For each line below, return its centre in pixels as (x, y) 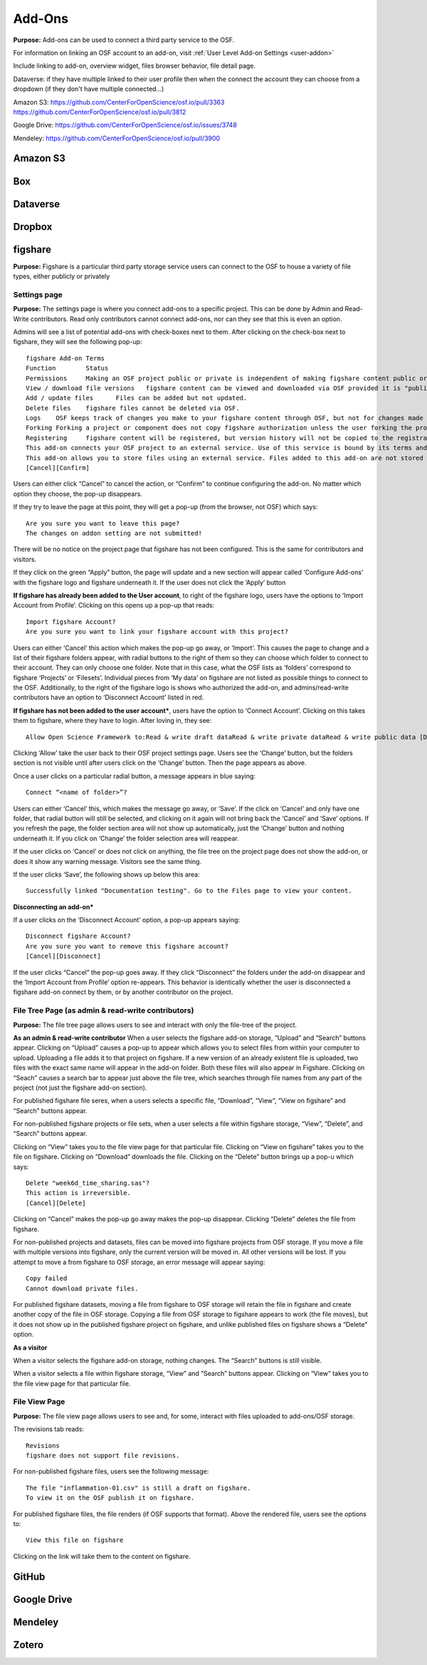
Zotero (28, 1645)
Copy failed (47, 1279)
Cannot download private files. (82, 1288)
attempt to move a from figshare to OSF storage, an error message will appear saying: (139, 1262)
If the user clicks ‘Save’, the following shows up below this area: (107, 874)
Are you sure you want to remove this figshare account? (127, 946)
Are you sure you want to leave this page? (103, 523)
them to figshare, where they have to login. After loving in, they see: (112, 721)
